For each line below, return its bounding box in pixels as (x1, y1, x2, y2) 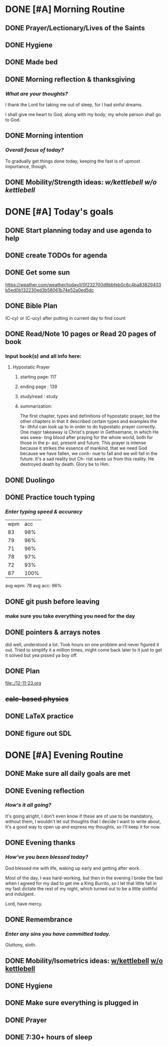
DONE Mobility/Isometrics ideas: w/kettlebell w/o (5, 956, 163, 965)
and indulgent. (5, 891, 35, 897)
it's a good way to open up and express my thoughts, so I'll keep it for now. (5, 823, 161, 830)
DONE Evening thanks (5, 839, 75, 847)
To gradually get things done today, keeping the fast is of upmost (5, 158, 140, 164)
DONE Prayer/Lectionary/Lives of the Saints (5, 24, 145, 32)
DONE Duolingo (5, 476, 55, 484)
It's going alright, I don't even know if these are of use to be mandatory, (5, 813, 153, 819)
